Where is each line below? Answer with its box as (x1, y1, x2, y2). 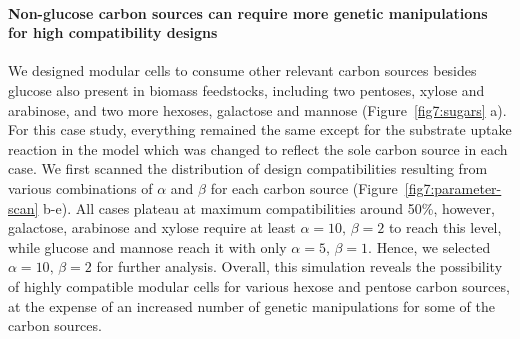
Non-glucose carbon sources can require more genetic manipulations (8, 2, 488, 23)
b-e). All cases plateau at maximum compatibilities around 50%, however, (43, 197, 495, 218)
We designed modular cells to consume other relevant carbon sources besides (8, 60, 477, 81)
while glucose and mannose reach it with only (8, 236, 287, 257)
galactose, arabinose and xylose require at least (8, 217, 296, 238)
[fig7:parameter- (404, 177, 502, 198)
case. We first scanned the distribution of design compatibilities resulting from (8, 158, 488, 179)
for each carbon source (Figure (210, 177, 398, 198)
